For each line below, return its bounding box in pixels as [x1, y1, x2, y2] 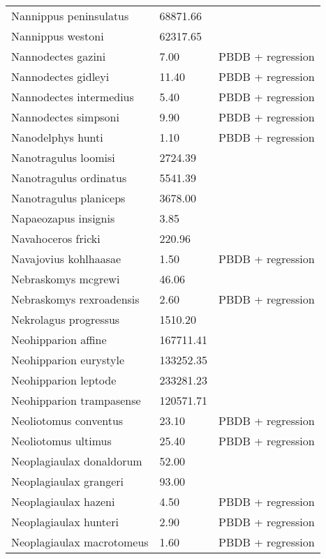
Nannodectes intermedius [11, 89, 134, 105]
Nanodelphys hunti [11, 129, 103, 145]
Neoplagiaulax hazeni [11, 493, 115, 509]
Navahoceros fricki [11, 230, 101, 246]
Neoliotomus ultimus [11, 433, 112, 449]
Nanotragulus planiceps [11, 190, 126, 206]
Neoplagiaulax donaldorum [11, 453, 142, 469]
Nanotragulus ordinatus [11, 170, 127, 186]
